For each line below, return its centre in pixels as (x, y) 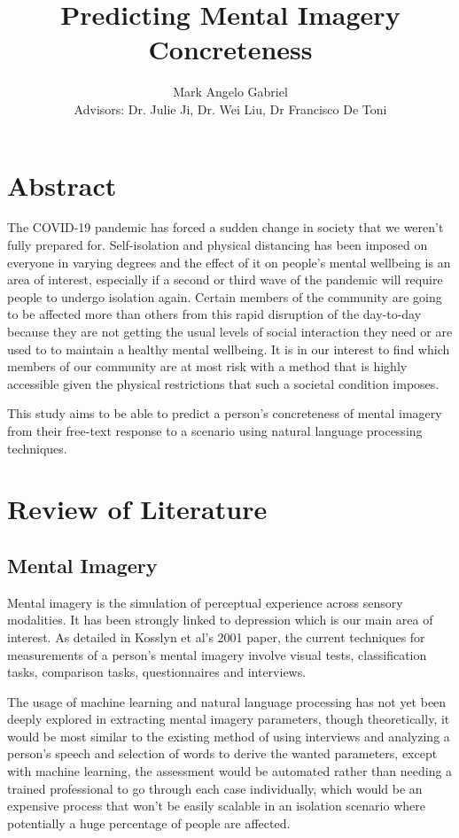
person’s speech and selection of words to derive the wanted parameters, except (222, 753)
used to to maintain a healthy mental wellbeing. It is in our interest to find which (229, 349)
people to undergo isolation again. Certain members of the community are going (225, 296)
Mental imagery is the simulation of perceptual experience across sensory (205, 602)
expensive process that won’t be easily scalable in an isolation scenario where (216, 806)
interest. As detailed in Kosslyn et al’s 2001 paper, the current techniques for (216, 636)
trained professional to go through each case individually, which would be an (215, 788)
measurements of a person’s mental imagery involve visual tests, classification (217, 654)
